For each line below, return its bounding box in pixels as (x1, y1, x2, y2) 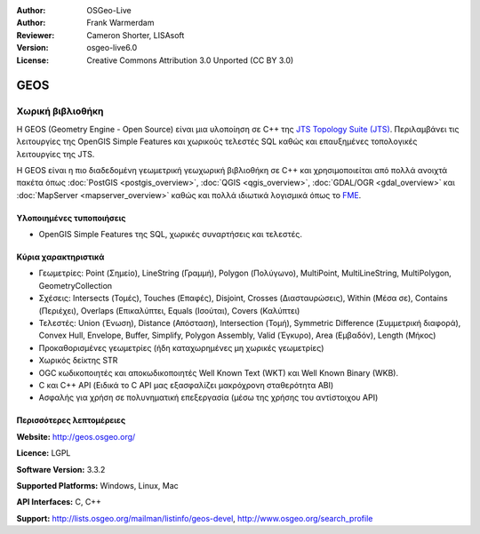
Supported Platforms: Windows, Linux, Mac (16, 480, 180, 490)
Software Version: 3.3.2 (16, 464, 106, 474)
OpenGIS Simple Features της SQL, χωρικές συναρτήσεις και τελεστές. (38, 229, 302, 240)
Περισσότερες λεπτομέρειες (16, 415, 126, 426)
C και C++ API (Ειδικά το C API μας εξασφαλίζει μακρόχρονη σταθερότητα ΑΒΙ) (38, 379, 334, 390)
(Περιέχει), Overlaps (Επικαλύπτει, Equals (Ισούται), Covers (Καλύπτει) (38, 305, 300, 315)
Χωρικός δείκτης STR (38, 355, 118, 366)
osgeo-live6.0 (86, 43, 138, 53)
